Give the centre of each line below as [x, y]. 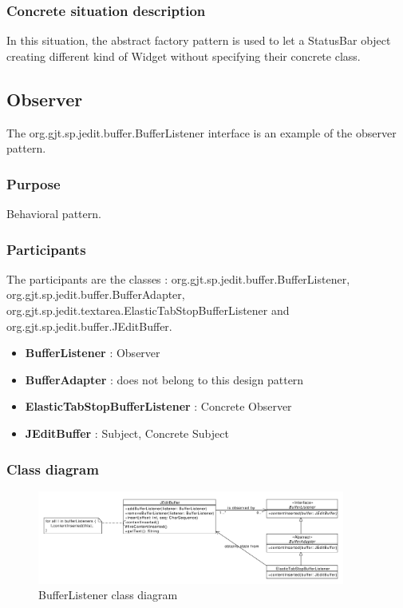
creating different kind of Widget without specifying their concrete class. [184, 56]
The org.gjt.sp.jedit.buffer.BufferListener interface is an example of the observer [201, 132]
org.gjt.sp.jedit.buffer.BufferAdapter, [96, 294]
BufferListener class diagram [108, 595]
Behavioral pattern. [54, 214]
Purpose [34, 183]
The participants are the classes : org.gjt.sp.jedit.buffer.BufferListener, [178, 278]
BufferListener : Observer [93, 353]
